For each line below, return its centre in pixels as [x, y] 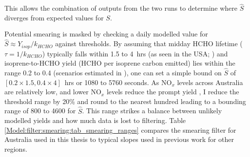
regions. [16, 149]
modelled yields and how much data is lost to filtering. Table [95, 120]
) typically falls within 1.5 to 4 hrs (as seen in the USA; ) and [135, 53]
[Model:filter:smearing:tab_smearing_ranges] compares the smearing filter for [120, 130]
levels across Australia [210, 82]
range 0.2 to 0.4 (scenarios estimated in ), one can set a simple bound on [113, 73]
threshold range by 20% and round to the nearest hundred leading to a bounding [125, 101]
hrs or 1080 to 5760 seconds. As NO [118, 82]
